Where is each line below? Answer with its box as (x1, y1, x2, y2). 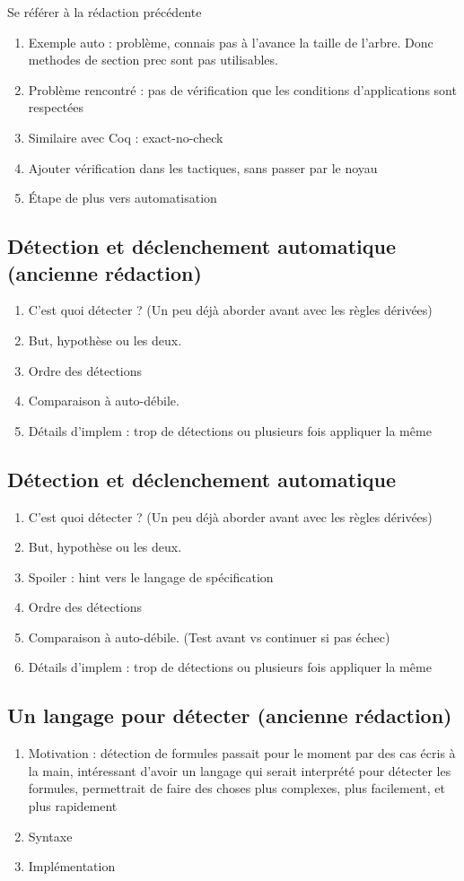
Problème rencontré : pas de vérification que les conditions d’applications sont (28, 80, 457, 99)
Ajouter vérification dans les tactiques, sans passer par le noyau (28, 158, 378, 177)
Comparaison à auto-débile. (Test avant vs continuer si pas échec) (28, 627, 390, 646)
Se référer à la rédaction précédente (7, 3, 202, 21)
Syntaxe (28, 826, 73, 845)
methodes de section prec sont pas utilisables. (28, 50, 278, 69)
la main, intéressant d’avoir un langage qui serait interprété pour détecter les (28, 761, 451, 780)
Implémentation (28, 857, 116, 876)
